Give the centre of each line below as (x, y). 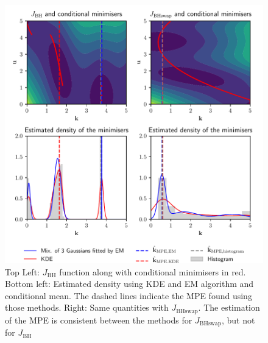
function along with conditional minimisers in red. (153, 271)
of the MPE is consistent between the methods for (99, 320)
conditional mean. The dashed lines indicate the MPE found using (129, 295)
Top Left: (22, 271)
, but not (238, 320)
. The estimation (229, 307)
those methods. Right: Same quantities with (87, 307)
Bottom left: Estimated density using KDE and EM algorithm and (129, 284)
